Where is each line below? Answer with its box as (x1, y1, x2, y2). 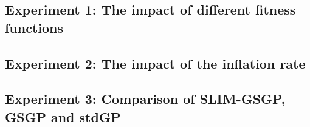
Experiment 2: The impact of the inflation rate (5, 53, 306, 72)
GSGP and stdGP (5, 107, 121, 126)
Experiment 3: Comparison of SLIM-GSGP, (5, 89, 286, 108)
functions (5, 18, 64, 36)
